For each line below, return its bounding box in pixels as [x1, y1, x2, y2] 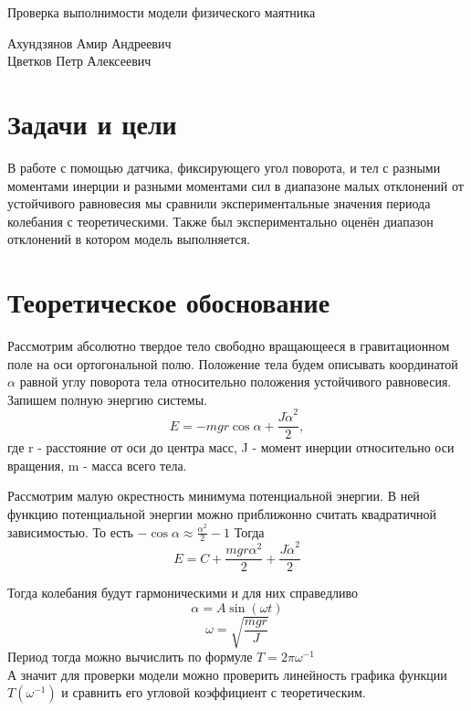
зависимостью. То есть [7, 522, 133, 541]
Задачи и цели [7, 104, 177, 142]
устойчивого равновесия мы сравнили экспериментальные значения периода [7, 194, 431, 213]
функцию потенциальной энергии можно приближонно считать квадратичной [7, 504, 437, 523]
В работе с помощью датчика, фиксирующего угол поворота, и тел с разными [7, 157, 441, 176]
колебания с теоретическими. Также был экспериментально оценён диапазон [7, 211, 434, 230]
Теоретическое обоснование [7, 283, 330, 321]
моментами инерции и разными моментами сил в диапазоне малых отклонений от [7, 175, 464, 195]
